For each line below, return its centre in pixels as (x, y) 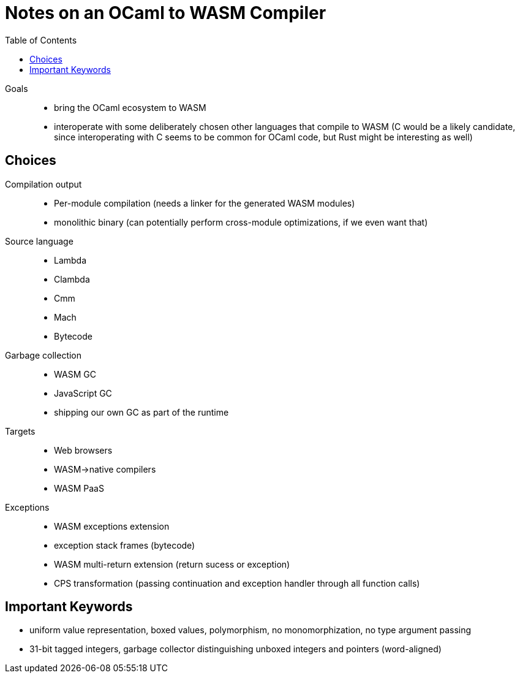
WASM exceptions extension (112, 526)
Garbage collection (43, 355)
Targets (20, 431)
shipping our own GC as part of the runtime (141, 412)
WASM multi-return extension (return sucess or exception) (172, 564)
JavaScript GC (83, 393)
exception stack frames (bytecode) (125, 545)
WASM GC (75, 374)
